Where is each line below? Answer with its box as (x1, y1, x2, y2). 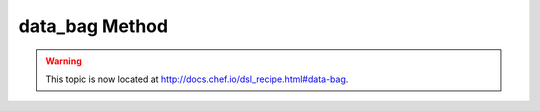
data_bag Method (18, 15, 169, 37)
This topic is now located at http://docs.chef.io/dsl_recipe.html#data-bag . (45, 73, 349, 85)
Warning (45, 55, 82, 67)
